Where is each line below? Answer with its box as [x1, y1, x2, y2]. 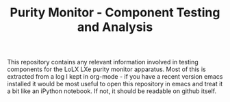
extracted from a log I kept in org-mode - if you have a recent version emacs [7, 73, 223, 81]
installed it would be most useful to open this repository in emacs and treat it [7, 80, 223, 88]
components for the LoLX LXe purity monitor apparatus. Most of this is [7, 65, 207, 73]
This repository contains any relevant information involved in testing [7, 58, 199, 66]
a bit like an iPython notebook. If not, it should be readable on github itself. [7, 87, 217, 95]
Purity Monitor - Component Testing [10, 5, 220, 21]
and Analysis [77, 19, 153, 35]
